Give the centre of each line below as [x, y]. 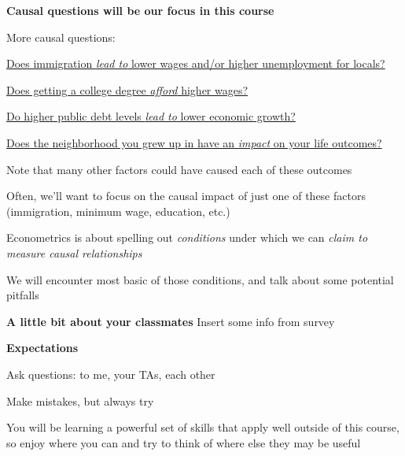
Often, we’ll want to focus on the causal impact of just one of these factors [186, 196]
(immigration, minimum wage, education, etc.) [118, 211]
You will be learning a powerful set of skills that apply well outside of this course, [203, 427]
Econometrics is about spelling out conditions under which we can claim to [187, 237]
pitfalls [23, 295]
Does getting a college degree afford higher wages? [127, 89]
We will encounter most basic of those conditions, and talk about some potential [200, 279]
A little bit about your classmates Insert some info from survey [171, 321]
